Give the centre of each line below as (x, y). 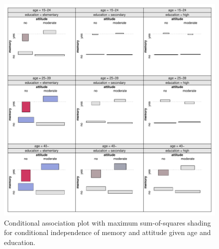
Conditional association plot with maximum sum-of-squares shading (108, 222)
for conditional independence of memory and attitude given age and (108, 232)
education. (20, 242)
